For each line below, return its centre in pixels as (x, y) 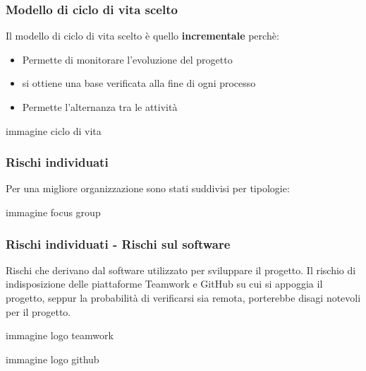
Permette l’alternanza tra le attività (100, 107)
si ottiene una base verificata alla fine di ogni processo (139, 83)
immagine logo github (53, 359)
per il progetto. (38, 311)
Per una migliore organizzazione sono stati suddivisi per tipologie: (148, 188)
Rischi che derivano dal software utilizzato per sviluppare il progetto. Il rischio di (181, 270)
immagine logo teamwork (60, 335)
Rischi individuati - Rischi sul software (118, 243)
